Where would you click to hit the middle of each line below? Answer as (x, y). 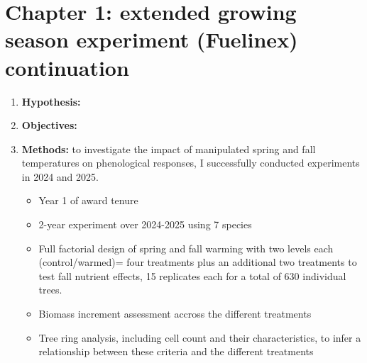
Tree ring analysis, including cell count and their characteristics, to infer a (200, 337)
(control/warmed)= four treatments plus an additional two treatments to (198, 262)
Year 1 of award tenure (88, 200)
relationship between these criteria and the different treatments (176, 351)
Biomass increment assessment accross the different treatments (175, 314)
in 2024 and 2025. (60, 176)
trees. (50, 290)
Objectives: (49, 125)
